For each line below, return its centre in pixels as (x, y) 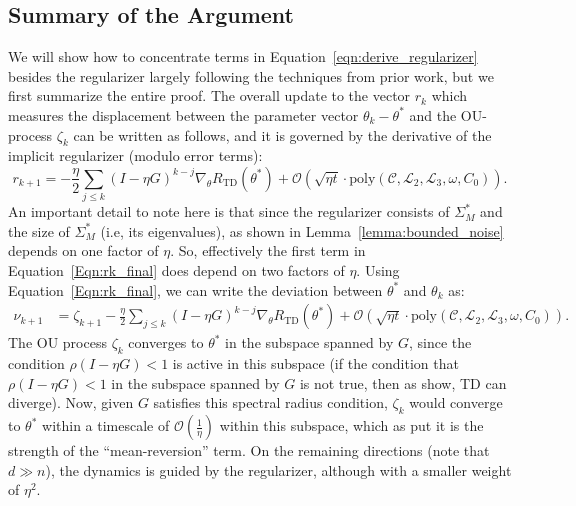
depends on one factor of (83, 250)
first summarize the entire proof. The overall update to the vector (209, 95)
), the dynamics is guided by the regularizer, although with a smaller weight (278, 469)
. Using (378, 270)
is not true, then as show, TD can (403, 382)
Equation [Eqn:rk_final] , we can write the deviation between (195, 289)
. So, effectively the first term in (268, 250)
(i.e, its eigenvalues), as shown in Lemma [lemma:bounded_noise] (302, 230)
